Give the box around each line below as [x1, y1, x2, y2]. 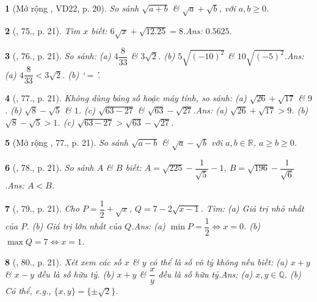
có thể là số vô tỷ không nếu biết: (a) [149, 255, 288, 268]
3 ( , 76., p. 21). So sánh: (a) [5, 49, 111, 62]
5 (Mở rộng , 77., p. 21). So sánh [5, 136, 128, 149]
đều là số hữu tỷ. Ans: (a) [158, 267, 253, 280]
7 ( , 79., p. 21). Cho [5, 202, 79, 215]
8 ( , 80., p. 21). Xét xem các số [5, 255, 122, 268]
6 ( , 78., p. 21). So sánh [5, 161, 94, 174]
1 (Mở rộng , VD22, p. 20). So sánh [5, 2, 139, 14]
